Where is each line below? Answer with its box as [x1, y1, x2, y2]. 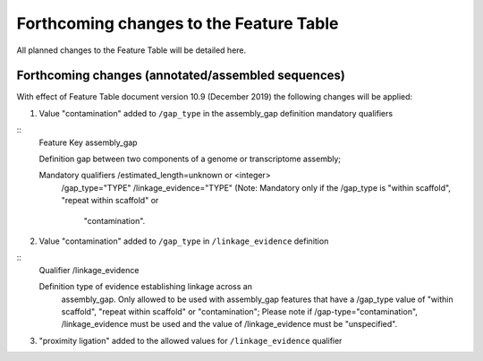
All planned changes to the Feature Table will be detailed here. [16, 45, 247, 56]
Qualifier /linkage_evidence [38, 264, 140, 275]
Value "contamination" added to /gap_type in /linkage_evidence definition [38, 236, 329, 246]
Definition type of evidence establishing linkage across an [38, 281, 252, 292]
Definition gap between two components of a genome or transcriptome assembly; [38, 153, 342, 165]
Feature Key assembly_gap [38, 137, 138, 148]
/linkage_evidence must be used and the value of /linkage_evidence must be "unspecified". [61, 319, 398, 330]
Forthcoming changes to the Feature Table [16, 13, 339, 33]
